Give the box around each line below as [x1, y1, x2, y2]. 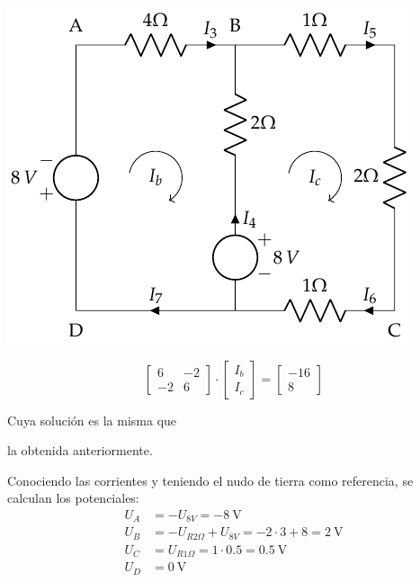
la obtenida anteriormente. [7, 441, 153, 460]
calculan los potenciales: [7, 488, 139, 507]
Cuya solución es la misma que [7, 410, 177, 429]
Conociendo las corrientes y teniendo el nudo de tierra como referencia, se [7, 470, 414, 489]
